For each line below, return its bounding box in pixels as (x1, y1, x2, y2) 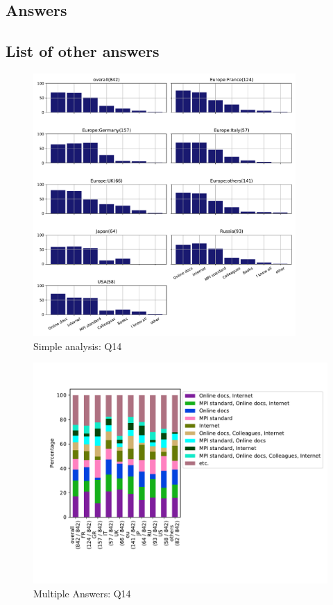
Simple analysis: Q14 (33, 338, 122, 353)
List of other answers (6, 40, 160, 62)
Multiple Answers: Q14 (33, 586, 131, 600)
